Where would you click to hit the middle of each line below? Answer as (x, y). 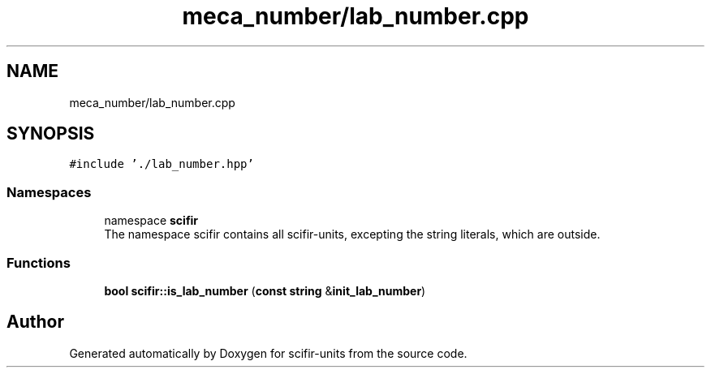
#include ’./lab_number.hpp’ (162, 164)
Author (35, 322)
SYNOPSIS (51, 134)
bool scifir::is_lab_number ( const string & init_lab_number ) (265, 290)
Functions (39, 262)
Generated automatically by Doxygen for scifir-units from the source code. (268, 353)
